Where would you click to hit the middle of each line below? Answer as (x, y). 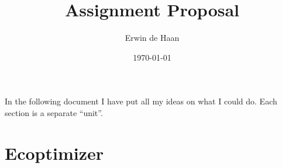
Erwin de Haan (152, 38)
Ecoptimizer (54, 153)
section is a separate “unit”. (54, 112)
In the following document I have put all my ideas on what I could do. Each (141, 101)
